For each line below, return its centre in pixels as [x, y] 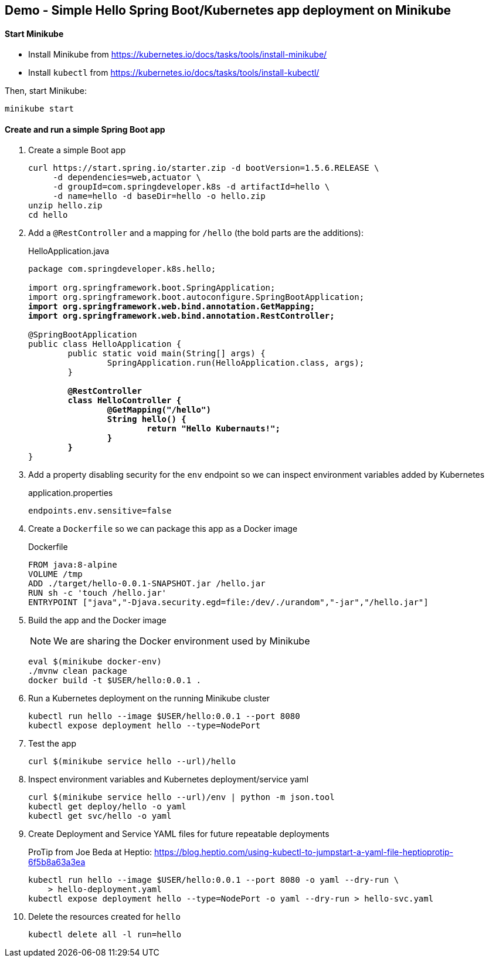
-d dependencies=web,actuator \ [127, 178]
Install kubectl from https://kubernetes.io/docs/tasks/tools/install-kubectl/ [174, 73]
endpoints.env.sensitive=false [100, 511]
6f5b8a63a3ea [57, 862]
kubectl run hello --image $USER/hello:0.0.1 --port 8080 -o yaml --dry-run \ [214, 880]
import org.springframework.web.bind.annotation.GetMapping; [172, 307]
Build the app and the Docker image [97, 620]
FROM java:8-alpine [73, 565]
